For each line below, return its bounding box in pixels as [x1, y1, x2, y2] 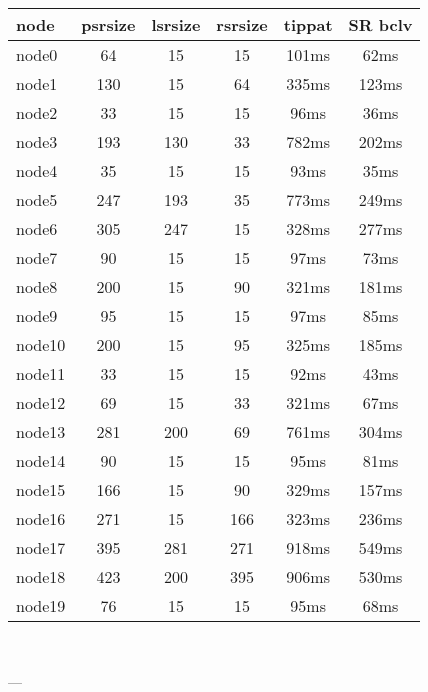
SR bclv [348, 13, 413, 36]
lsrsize [151, 13, 201, 36]
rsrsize [216, 13, 268, 36]
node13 [16, 420, 66, 443]
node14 [16, 449, 66, 472]
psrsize [81, 13, 136, 36]
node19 [16, 594, 66, 617]
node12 [16, 391, 66, 414]
